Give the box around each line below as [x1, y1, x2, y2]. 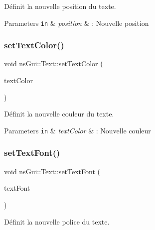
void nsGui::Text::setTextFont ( [4, 166, 100, 176]
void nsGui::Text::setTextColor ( [4, 58, 103, 69]
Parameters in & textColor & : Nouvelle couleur [4, 125, 151, 135]
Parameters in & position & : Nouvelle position [4, 17, 149, 28]
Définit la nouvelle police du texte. [4, 216, 110, 227]
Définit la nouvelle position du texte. [4, 1, 116, 11]
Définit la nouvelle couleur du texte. [4, 109, 114, 119]
